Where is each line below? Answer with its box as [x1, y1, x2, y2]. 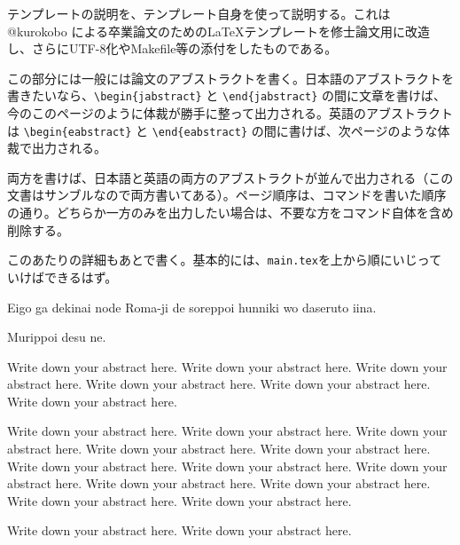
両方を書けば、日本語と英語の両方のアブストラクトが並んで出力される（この [7, 168, 454, 186]
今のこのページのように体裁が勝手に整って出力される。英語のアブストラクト [7, 104, 454, 122]
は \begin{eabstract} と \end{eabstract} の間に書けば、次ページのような [7, 121, 438, 139]
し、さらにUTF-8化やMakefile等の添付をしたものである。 [7, 39, 338, 58]
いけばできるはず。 [7, 267, 118, 286]
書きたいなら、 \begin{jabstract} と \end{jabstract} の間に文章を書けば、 [7, 86, 447, 105]
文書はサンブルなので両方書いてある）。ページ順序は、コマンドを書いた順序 [7, 186, 447, 204]
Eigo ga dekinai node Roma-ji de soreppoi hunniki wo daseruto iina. [7, 297, 377, 316]
